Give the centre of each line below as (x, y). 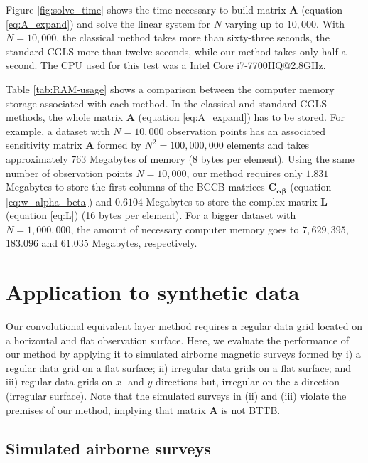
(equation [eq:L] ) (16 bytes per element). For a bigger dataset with (151, 215)
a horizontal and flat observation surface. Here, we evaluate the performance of (177, 340)
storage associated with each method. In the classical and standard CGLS (166, 103)
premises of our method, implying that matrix (106, 409)
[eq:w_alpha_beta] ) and (59, 201)
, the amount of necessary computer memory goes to (185, 229)
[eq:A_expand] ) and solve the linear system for (108, 23)
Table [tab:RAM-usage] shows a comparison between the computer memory (170, 89)
